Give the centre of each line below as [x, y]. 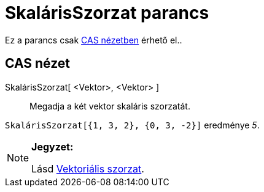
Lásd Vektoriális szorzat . [88, 168]
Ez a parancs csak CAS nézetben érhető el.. [94, 40]
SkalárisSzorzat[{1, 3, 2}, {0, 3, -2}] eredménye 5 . [132, 125]
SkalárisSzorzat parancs [107, 13]
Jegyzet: [52, 146]
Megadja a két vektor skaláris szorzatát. [110, 106]
